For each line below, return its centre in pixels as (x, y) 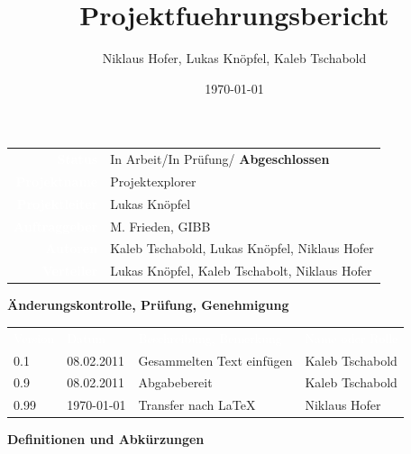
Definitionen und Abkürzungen (106, 439)
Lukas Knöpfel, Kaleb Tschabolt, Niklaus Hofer (241, 271)
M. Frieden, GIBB (160, 226)
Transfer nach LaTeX (197, 405)
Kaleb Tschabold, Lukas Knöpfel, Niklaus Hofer (242, 248)
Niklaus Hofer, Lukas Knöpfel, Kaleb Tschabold (234, 58)
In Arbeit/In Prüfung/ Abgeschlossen (220, 159)
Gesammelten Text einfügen (215, 360)
